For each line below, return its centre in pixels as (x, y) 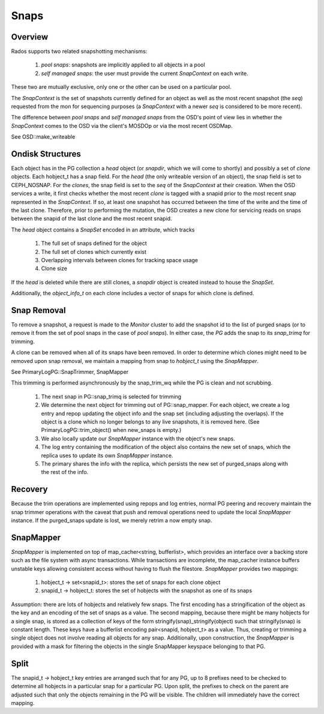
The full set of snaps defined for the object (94, 244)
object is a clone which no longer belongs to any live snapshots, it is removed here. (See (150, 421)
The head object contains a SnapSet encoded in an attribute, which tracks (103, 229)
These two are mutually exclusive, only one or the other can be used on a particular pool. (121, 87)
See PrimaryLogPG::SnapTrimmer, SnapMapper (70, 372)
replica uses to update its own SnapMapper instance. (107, 455)
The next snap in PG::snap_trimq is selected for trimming (111, 397)
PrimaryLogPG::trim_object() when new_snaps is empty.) (111, 430)
